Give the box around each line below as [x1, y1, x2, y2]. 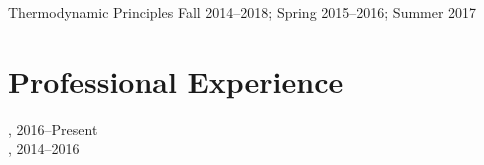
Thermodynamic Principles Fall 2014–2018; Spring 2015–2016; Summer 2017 [8, 2, 477, 22]
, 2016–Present [8, 118, 98, 139]
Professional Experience [8, 60, 344, 101]
